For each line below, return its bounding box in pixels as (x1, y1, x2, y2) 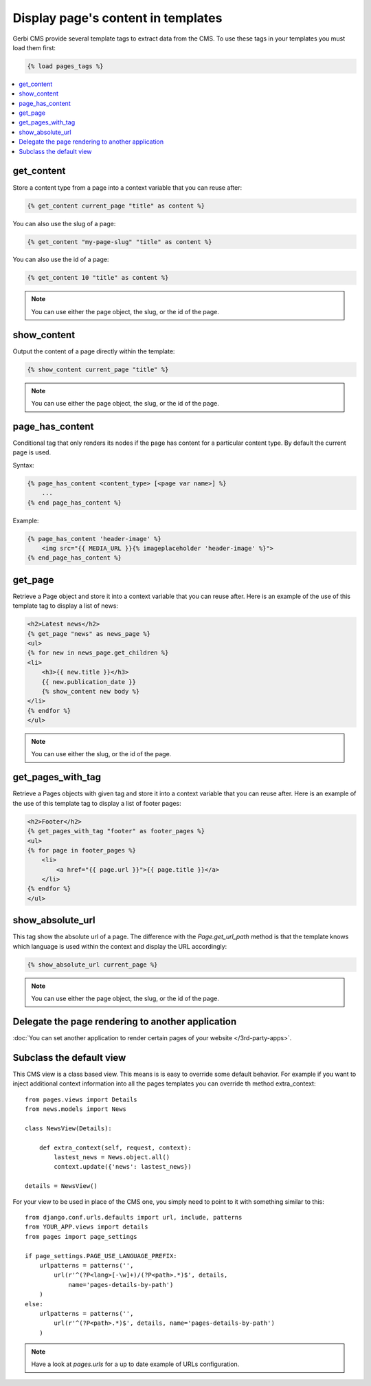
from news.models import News (25, 1105, 127, 1113)
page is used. (12, 448, 52, 456)
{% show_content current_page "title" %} (27, 365, 169, 373)
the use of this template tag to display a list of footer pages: (12, 799, 181, 807)
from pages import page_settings (25, 1233, 137, 1240)
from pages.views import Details (25, 1095, 137, 1103)
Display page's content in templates (12, 10, 223, 25)
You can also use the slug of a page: (12, 219, 116, 228)
